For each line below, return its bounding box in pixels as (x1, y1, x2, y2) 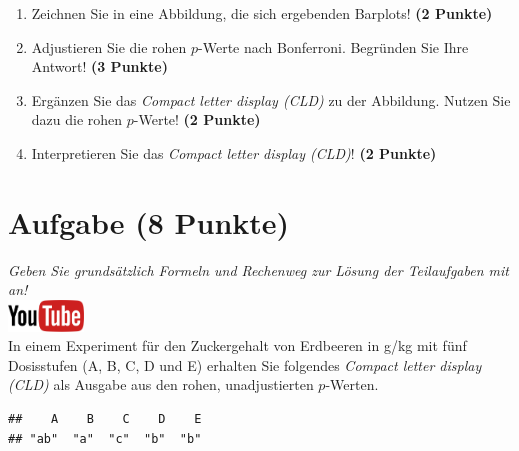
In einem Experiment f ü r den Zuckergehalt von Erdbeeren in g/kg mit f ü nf (8, 335, 467, 356)
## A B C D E (8, 412, 202, 427)
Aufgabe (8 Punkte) (8, 201, 290, 242)
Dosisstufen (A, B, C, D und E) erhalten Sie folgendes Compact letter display (8, 354, 482, 375)
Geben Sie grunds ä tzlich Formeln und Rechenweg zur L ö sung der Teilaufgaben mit (8, 259, 509, 280)
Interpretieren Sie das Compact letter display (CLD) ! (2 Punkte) (31, 142, 437, 163)
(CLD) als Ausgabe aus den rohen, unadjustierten (8, 374, 314, 395)
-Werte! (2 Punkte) (133, 109, 261, 130)
